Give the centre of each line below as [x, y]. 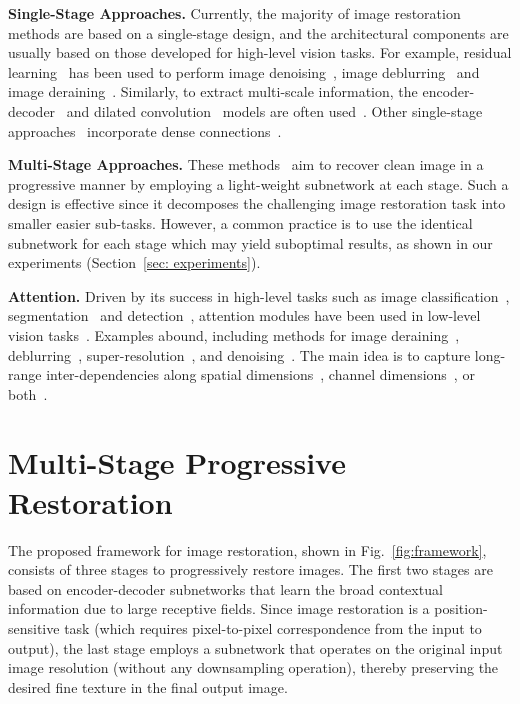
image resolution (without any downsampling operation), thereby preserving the [253, 667]
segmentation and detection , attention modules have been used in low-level [244, 315]
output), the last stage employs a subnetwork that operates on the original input [255, 647]
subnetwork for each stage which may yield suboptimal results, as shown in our [250, 242]
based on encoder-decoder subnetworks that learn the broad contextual [225, 588]
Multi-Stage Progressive [177, 462]
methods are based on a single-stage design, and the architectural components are [258, 32]
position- [461, 608]
